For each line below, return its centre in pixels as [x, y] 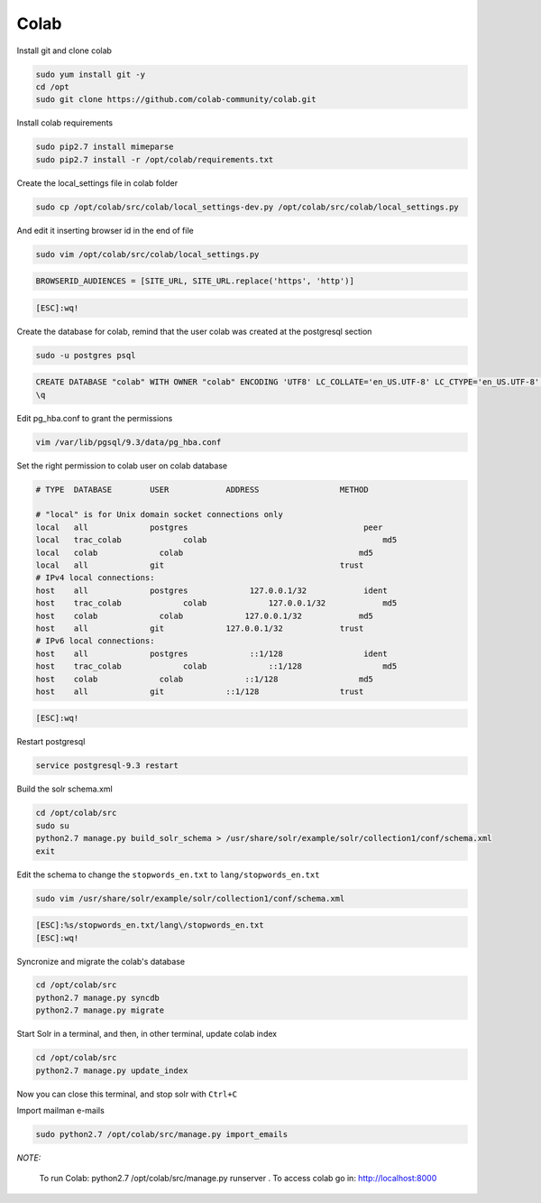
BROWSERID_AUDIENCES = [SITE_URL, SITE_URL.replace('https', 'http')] [195, 281]
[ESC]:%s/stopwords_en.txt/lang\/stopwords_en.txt [150, 925]
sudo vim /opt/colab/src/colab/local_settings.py [147, 254]
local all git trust [200, 565]
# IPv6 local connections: [95, 641]
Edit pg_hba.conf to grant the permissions [95, 418]
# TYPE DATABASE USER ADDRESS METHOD [202, 489]
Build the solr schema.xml [64, 789]
